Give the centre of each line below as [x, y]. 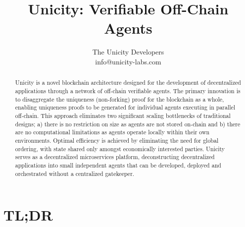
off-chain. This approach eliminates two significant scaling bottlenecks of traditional [123, 115]
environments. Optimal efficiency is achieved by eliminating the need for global [117, 140]
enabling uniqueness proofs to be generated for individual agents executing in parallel [125, 107]
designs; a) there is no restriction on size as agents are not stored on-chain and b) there [128, 124]
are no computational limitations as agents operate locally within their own [112, 132]
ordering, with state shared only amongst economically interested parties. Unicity [120, 148]
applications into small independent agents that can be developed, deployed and [118, 165]
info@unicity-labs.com [128, 61]
